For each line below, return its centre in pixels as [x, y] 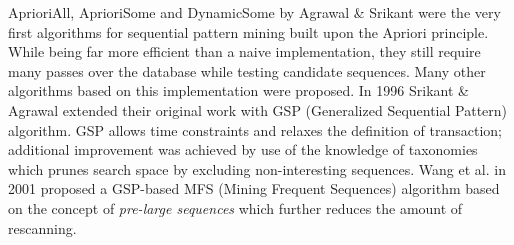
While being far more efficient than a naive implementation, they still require [244, 51]
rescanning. [42, 227]
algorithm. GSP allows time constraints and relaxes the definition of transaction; [255, 129]
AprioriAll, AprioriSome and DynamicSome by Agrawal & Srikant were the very [254, 12]
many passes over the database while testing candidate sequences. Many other [247, 70]
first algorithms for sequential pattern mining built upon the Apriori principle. [248, 31]
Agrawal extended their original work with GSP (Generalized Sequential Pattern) [258, 109]
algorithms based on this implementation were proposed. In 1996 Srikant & [238, 90]
